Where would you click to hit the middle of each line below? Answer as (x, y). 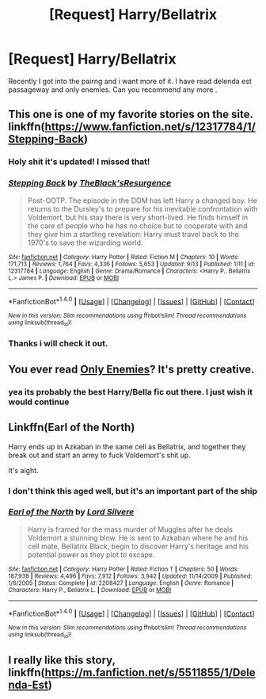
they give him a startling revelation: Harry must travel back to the (133, 234)
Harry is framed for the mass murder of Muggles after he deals (130, 529)
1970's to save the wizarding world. (85, 243)
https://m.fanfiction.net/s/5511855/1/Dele (150, 672)
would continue (39, 402)
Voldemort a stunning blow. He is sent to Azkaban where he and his (138, 537)
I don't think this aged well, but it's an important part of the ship (133, 491)
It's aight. (23, 470)
